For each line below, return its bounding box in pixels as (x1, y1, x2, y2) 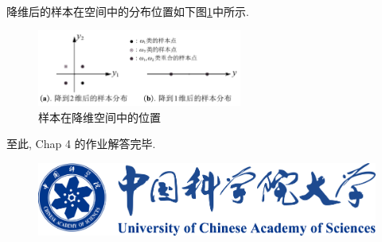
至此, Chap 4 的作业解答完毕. (6, 135, 156, 152)
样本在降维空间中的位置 (38, 108, 161, 125)
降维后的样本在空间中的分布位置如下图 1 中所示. (6, 2, 249, 19)
